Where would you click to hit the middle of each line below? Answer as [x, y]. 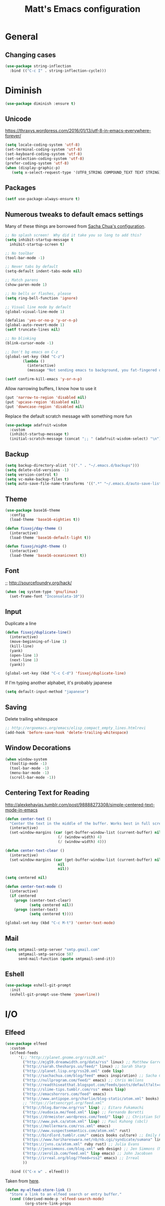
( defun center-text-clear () [35, 850]
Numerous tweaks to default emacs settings [74, 214]
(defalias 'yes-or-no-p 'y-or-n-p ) [41, 321]
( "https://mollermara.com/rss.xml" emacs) [67, 1126]
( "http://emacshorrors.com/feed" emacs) [65, 1094]
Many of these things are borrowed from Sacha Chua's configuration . [75, 226]
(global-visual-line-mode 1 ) [35, 312]
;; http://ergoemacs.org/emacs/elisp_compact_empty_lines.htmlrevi [76, 728]
